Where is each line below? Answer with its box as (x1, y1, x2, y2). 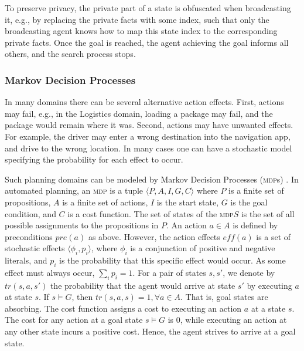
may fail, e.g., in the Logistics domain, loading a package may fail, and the (5, 107, 273, 119)
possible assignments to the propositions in (5, 219, 159, 231)
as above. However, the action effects (88, 230, 220, 242)
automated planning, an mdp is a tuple (5, 184, 144, 197)
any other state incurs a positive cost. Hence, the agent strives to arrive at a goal (5, 325, 296, 338)
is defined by (233, 219, 278, 231)
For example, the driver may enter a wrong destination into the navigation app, (5, 130, 291, 142)
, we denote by (223, 266, 275, 278)
